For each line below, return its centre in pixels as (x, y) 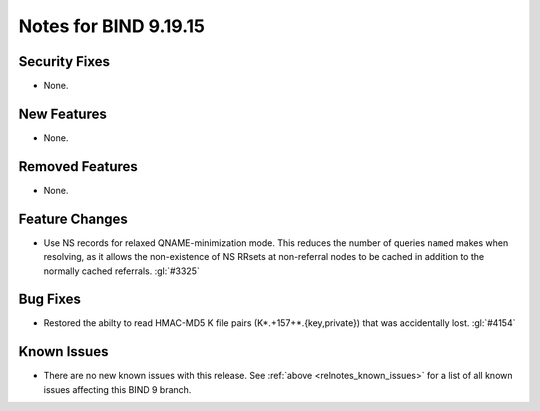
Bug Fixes (50, 299)
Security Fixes (64, 61)
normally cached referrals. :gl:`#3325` (121, 271)
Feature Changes (73, 218)
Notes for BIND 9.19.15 (111, 26)
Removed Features (78, 166)
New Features (62, 113)
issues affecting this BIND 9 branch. (117, 389)
